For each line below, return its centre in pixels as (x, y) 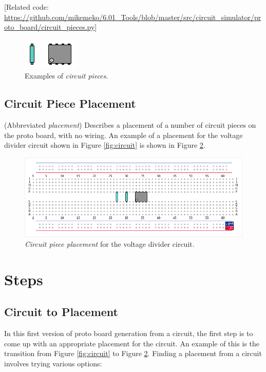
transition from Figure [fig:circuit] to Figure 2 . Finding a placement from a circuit (133, 353)
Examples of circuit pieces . (66, 76)
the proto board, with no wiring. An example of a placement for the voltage (123, 135)
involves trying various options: (53, 364)
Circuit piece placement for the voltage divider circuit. (110, 244)
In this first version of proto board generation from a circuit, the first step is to (129, 333)
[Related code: (26, 7)
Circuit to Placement (61, 312)
